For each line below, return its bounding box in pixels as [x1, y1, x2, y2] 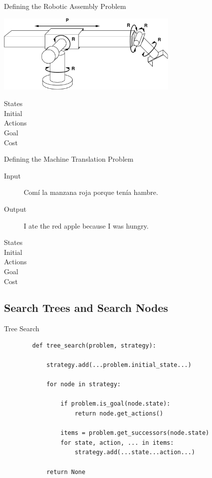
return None [46, 468, 85, 476]
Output [4, 203, 27, 214]
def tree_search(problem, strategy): [32, 342, 156, 349]
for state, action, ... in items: [60, 439, 174, 446]
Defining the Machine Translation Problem [4, 154, 133, 164]
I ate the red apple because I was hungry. [24, 220, 149, 231]
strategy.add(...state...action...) [75, 449, 195, 456]
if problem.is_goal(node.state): [60, 400, 170, 408]
